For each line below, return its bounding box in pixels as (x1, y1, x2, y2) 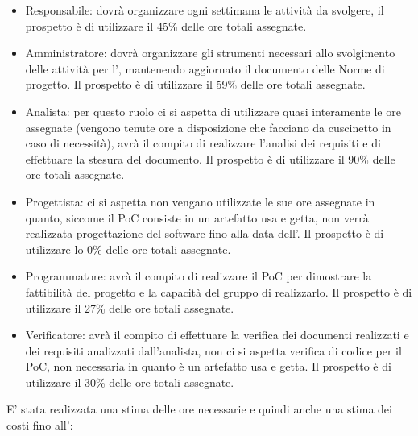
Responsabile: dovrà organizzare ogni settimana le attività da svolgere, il (25, 2, 384, 18)
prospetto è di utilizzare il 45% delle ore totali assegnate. (25, 17, 307, 34)
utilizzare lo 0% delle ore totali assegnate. (25, 240, 231, 257)
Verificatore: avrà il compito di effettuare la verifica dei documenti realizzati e (25, 326, 409, 343)
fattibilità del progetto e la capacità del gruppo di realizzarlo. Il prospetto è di (25, 283, 412, 300)
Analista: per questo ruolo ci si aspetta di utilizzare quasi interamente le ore (25, 102, 401, 119)
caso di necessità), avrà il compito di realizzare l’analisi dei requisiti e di (25, 135, 381, 152)
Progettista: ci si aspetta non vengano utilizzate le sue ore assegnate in (25, 193, 375, 210)
